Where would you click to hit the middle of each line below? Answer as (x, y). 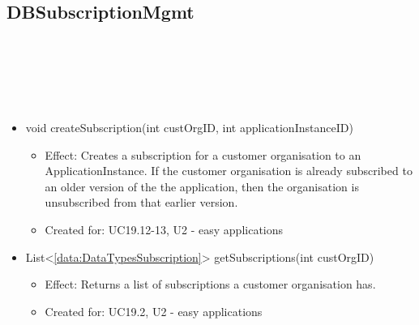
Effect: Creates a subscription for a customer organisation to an (203, 154)
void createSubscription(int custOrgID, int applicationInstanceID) (189, 127)
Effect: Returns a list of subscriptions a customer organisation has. (210, 284)
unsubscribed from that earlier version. (141, 202)
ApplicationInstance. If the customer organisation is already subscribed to (229, 171)
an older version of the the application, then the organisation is (202, 186)
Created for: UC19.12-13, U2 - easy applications (164, 229)
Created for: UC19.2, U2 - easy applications (154, 311)
